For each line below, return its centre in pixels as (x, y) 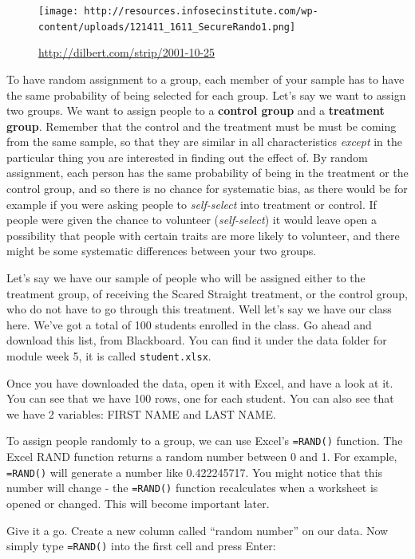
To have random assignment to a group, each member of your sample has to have (206, 79)
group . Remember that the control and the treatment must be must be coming (202, 126)
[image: (59, 11)
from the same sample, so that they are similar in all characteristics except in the (205, 142)
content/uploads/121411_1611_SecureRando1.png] (167, 27)
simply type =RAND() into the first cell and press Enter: (141, 546)
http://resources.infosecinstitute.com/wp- (201, 11)
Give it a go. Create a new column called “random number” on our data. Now (198, 530)
